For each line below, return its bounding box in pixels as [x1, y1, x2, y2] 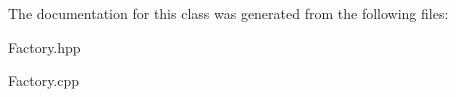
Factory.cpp [8, 70, 80, 91]
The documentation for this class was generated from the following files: [8, 3, 449, 23]
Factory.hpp [8, 36, 81, 57]
